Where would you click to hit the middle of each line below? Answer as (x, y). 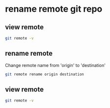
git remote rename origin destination (44, 74)
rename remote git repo (54, 9)
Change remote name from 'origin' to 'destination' (55, 65)
